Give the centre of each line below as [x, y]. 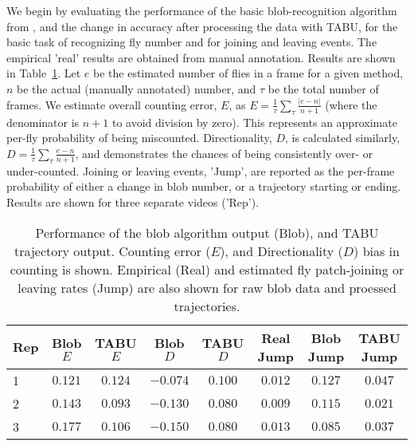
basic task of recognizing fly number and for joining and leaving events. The [192, 42]
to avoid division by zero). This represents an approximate [254, 122]
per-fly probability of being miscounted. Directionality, [139, 138]
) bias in [377, 251]
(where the [351, 104]
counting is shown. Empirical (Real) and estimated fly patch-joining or [207, 269]
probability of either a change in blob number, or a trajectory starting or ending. [204, 186]
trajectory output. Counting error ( [113, 251]
